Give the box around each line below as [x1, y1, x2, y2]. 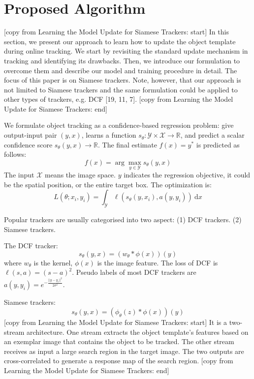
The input [4, 170, 34, 180]
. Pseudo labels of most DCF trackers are [72, 267, 196, 277]
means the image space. [44, 170, 116, 180]
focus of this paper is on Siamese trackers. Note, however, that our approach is [4, 75, 241, 85]
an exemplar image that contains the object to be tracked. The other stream [4, 336, 234, 347]
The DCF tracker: [4, 240, 58, 251]
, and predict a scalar [180, 130, 245, 140]
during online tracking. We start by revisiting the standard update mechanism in [4, 46, 248, 56]
